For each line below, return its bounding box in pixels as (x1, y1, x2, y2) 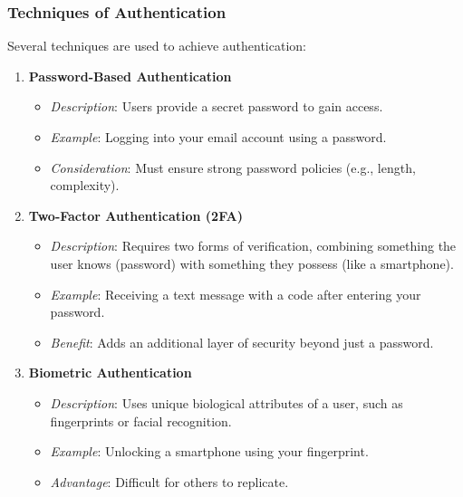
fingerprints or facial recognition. (50, 411, 232, 430)
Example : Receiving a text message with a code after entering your (50, 284, 421, 303)
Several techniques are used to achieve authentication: (7, 36, 306, 55)
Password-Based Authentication (28, 66, 232, 85)
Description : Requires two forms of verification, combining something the (50, 236, 457, 255)
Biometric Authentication (28, 363, 192, 382)
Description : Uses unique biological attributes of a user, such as (50, 393, 403, 412)
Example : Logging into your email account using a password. (50, 128, 387, 146)
